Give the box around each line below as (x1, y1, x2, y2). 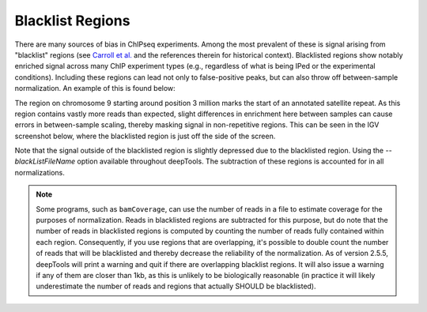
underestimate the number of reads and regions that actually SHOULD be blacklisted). (36, 281, 316, 291)
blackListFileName (14, 156, 76, 166)
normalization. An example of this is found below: (14, 84, 176, 93)
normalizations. (14, 167, 65, 177)
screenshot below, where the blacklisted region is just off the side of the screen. (14, 131, 276, 141)
